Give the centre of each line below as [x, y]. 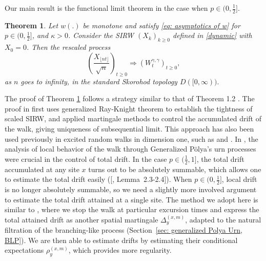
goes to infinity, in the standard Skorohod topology [99, 81]
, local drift [239, 179]
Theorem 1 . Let [32, 25]
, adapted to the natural [223, 219]
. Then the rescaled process [68, 47]
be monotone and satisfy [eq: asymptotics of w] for [161, 25]
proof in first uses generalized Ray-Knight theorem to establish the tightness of [129, 108]
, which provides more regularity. [120, 250]
